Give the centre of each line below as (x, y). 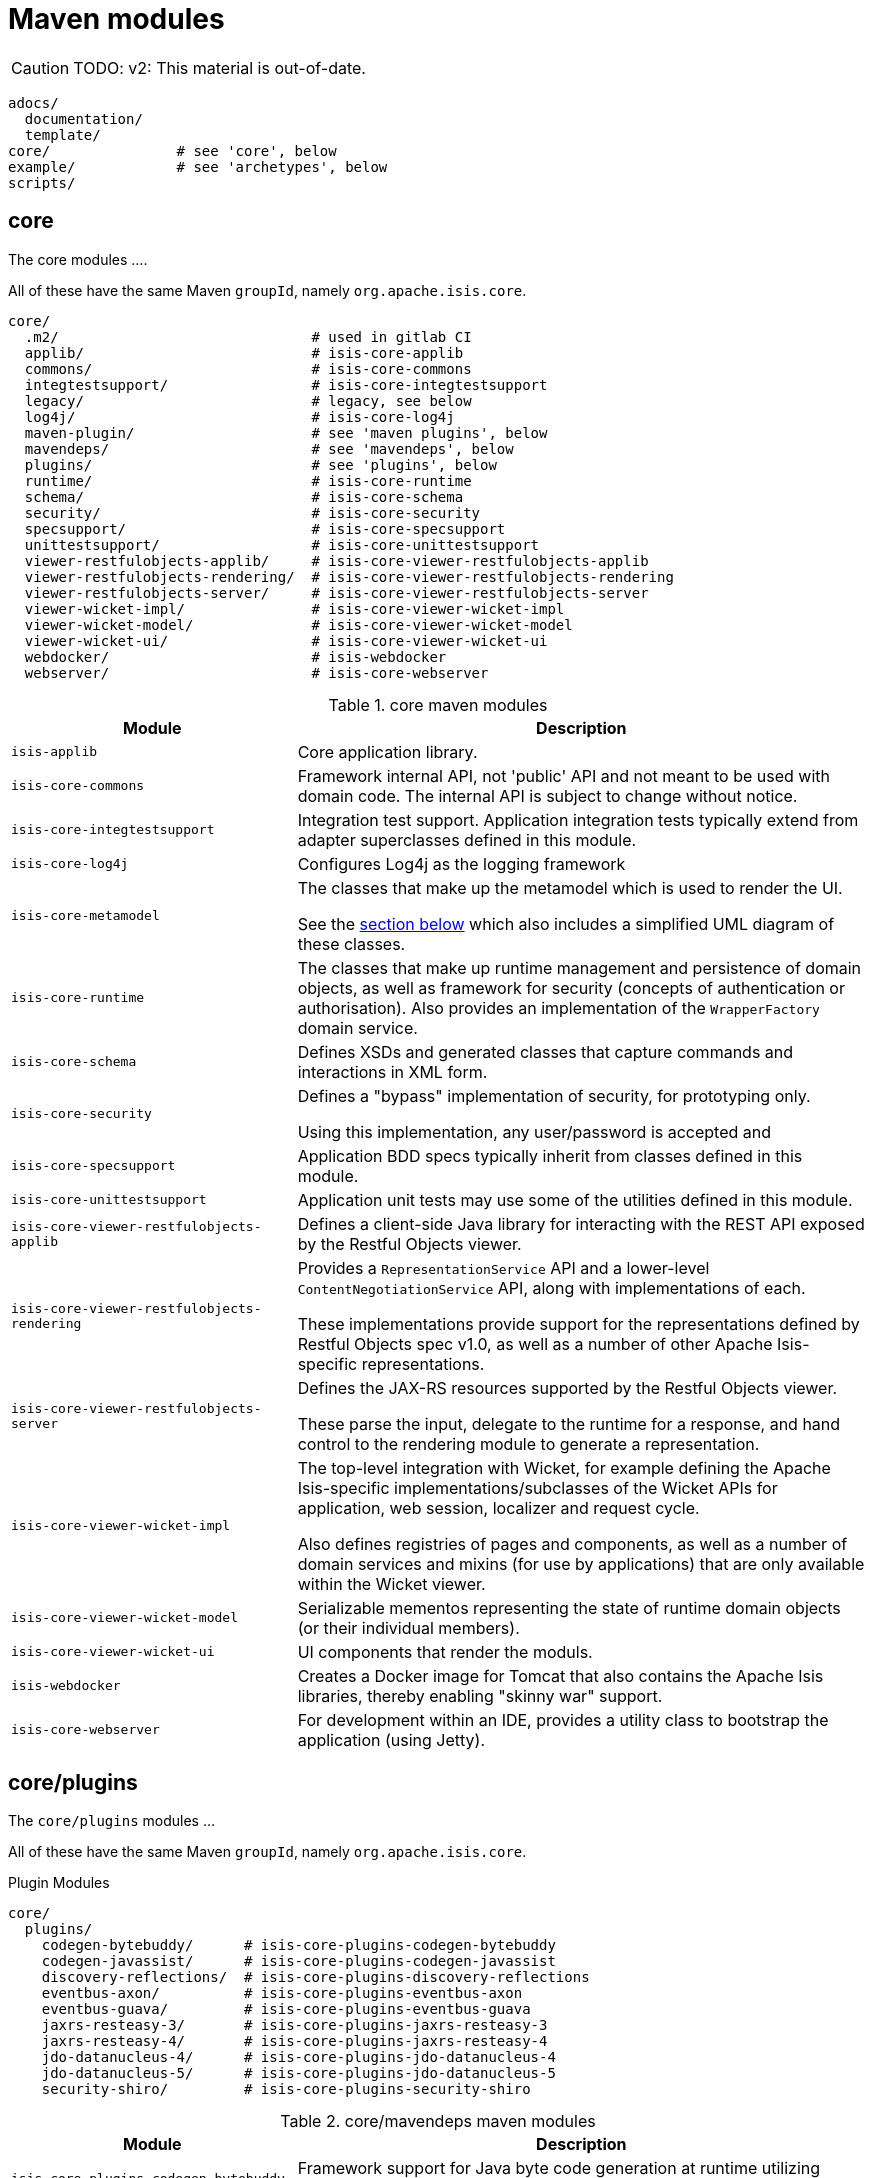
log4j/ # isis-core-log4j (239, 416)
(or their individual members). (408, 1627)
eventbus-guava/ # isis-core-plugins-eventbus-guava (286, 2009)
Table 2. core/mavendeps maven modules (438, 2121)
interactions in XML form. (392, 1071)
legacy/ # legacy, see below (248, 400)
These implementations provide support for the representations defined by (578, 1323)
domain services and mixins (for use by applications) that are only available (581, 1563)
